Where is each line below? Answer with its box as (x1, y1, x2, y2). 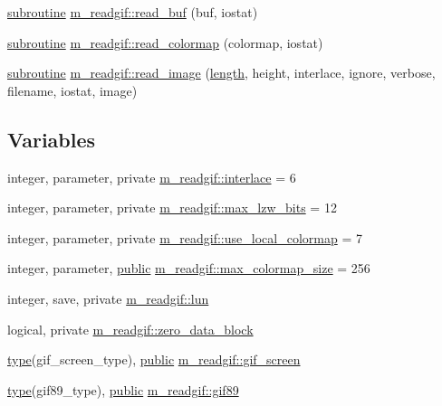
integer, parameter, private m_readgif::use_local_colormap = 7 (7, 228, 362, 247)
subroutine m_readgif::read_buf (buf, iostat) (7, 3, 258, 21)
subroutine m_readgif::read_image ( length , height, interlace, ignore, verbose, (7, 63, 436, 82)
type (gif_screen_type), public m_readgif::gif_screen (7, 350, 301, 369)
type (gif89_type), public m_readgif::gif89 (7, 380, 239, 399)
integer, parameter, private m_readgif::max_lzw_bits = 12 (7, 198, 337, 217)
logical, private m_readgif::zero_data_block (7, 319, 254, 338)
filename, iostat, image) (7, 80, 138, 99)
